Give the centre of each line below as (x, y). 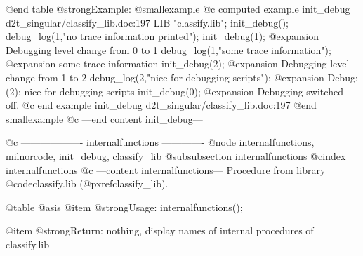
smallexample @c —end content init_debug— (104, 118)
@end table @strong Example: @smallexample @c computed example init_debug (178, 8)
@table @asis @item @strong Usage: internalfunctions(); (124, 207)
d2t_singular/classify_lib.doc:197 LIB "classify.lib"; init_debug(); (147, 22)
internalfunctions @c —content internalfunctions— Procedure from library (166, 169)
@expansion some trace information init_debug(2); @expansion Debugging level (178, 63)
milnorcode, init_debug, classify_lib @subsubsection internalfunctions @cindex (176, 155)
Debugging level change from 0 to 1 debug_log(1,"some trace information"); (169, 49)
